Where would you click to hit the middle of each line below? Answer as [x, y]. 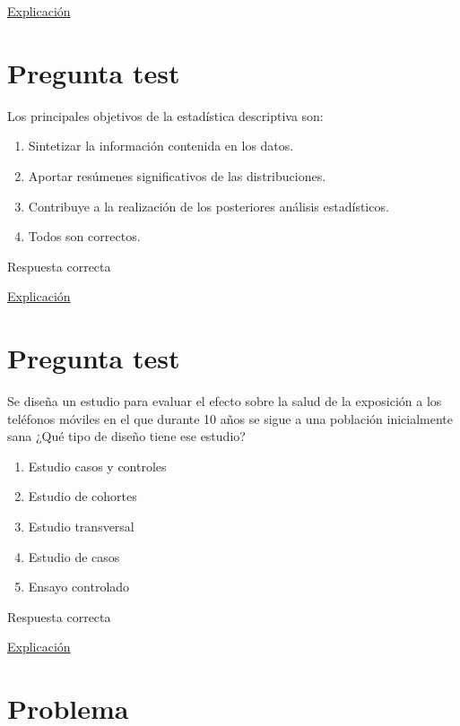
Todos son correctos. [84, 236]
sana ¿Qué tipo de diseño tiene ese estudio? [126, 436]
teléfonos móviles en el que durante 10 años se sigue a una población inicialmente [230, 418]
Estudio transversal [81, 526]
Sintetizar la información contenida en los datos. [161, 146]
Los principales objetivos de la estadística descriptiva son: [165, 115]
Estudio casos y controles [97, 466]
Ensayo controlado [79, 587]
